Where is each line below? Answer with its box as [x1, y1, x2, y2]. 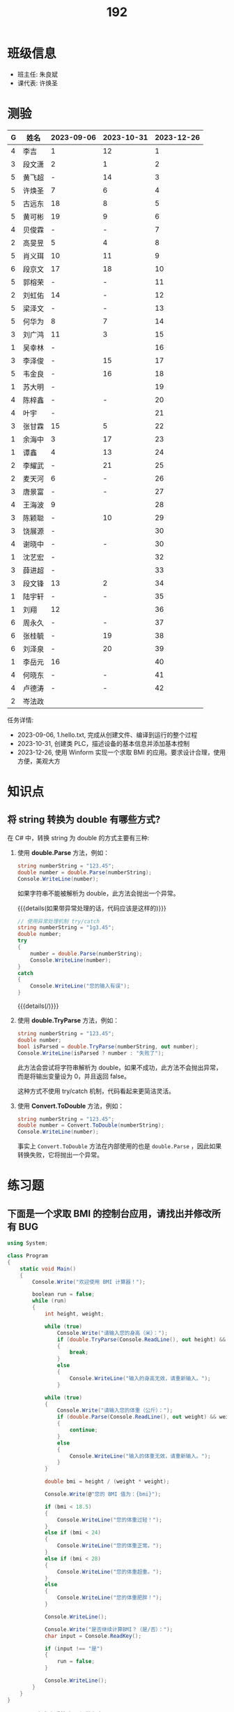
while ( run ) [32, 1297, 68, 1305]
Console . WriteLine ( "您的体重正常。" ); [56, 1542, 162, 1549]
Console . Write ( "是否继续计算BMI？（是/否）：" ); [44, 1625, 173, 1633]
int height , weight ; [44, 1310, 104, 1317]
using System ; [7, 1240, 49, 1247]
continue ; [69, 1426, 98, 1433]
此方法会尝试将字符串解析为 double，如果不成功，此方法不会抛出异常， [17, 1063, 223, 1071]
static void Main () [19, 1265, 77, 1272]
